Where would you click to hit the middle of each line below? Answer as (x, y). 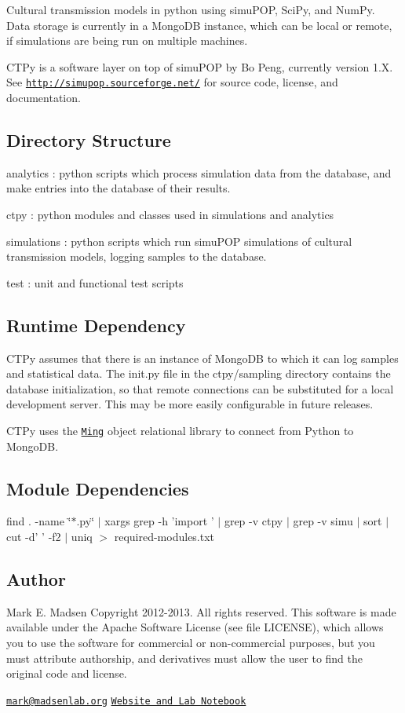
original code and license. (67, 673)
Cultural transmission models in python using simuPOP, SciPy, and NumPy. (191, 9)
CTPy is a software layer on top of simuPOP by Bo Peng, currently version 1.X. (200, 66)
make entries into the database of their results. (119, 188)
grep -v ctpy (254, 521)
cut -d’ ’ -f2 (34, 537)
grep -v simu (323, 521)
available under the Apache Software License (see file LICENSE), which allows (195, 627)
